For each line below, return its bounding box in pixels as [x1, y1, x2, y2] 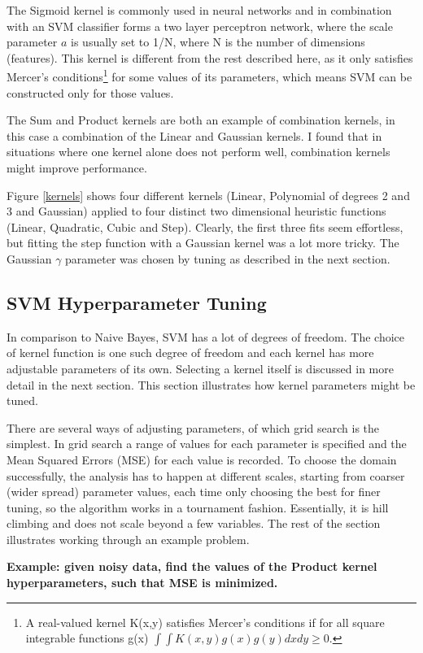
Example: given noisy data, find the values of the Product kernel [7, 558, 377, 575]
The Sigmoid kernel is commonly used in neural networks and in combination [7, 2, 392, 18]
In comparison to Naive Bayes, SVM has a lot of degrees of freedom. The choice [7, 328, 404, 345]
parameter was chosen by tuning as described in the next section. [65, 250, 390, 267]
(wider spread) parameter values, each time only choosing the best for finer [7, 483, 381, 500]
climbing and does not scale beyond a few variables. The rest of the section [7, 515, 381, 532]
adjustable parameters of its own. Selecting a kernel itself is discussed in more [7, 359, 394, 377]
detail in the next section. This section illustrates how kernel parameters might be [7, 376, 416, 393]
